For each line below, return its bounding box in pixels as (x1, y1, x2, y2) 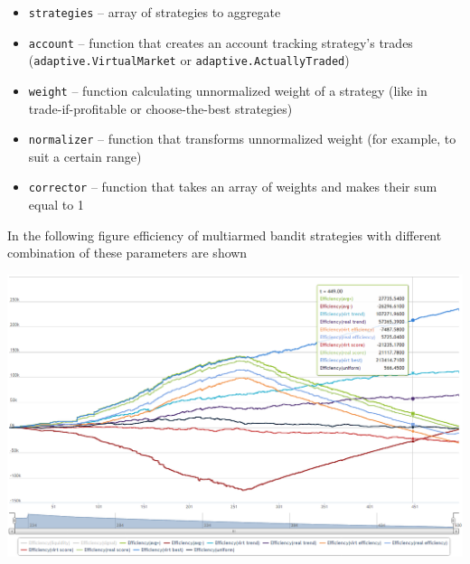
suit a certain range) (28, 146, 142, 165)
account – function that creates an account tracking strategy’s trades (28, 33, 413, 52)
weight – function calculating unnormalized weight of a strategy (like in (28, 80, 428, 99)
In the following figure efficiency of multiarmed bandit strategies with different (7, 225, 442, 244)
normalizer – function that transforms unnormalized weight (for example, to (28, 129, 456, 148)
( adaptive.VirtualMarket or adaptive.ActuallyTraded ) (28, 51, 350, 70)
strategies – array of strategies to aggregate (28, 3, 281, 21)
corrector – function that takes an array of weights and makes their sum (28, 177, 437, 196)
